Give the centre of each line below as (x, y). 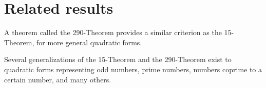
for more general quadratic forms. (89, 42)
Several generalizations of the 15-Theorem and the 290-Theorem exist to (118, 59)
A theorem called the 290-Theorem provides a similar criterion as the (113, 32)
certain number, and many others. (58, 79)
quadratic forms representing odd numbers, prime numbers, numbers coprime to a (133, 69)
